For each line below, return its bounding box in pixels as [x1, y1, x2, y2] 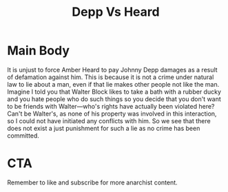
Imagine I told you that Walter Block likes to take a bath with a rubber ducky [7, 87, 222, 96]
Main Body [7, 43, 70, 58]
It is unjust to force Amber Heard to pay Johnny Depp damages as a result [7, 65, 218, 74]
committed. [7, 131, 40, 140]
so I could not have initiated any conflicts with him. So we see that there [7, 116, 211, 125]
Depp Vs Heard [72, 4, 160, 20]
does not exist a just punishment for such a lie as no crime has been [7, 124, 200, 132]
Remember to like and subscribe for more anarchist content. [7, 178, 178, 186]
